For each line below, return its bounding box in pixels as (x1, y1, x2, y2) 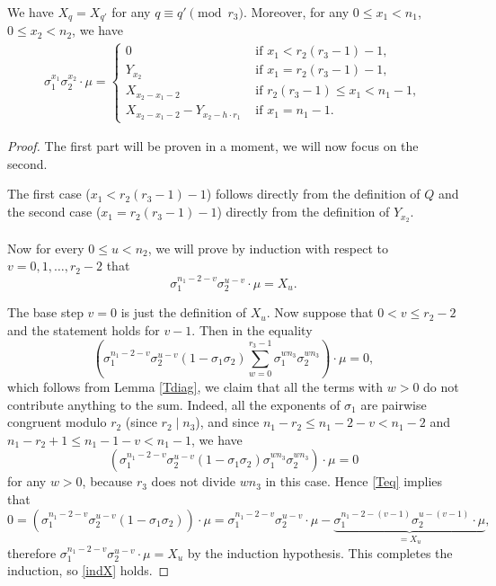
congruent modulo (7, 413, 107, 431)
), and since (195, 413, 260, 431)
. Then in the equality (191, 320, 313, 339)
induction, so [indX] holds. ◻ (7, 561, 170, 580)
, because (82, 472, 133, 491)
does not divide (151, 472, 236, 491)
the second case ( (7, 202, 102, 221)
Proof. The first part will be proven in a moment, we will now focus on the (7, 137, 419, 155)
